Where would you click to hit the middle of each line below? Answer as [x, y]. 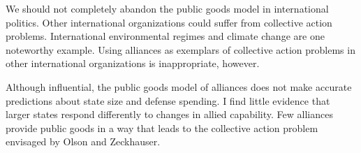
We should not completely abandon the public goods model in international [167, 8]
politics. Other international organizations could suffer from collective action [169, 22]
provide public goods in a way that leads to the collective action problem [162, 127]
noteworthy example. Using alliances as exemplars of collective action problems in [180, 49]
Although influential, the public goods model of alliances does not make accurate [179, 86]
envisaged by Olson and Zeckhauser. [83, 141]
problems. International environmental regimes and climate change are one [165, 36]
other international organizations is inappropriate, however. [133, 63]
